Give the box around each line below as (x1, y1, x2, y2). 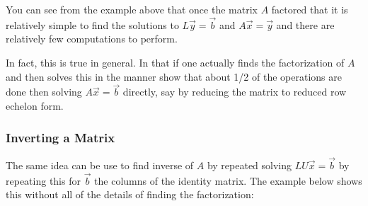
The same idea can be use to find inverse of (6, 158, 194, 173)
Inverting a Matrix (6, 128, 115, 146)
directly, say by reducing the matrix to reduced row (122, 84, 347, 99)
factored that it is (271, 2, 348, 16)
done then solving (6, 84, 82, 99)
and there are (276, 17, 335, 32)
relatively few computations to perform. (6, 31, 178, 46)
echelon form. (6, 98, 64, 113)
